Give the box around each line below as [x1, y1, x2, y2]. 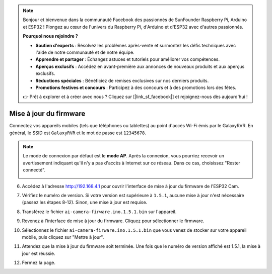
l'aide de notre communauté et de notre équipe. [35, 49, 134, 55]
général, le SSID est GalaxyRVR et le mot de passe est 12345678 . [9, 130, 146, 136]
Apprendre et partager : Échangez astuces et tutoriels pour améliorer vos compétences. [35, 56, 220, 62]
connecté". [23, 167, 45, 173]
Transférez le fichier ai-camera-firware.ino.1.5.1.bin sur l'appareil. [22, 209, 177, 215]
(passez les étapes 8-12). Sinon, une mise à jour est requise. [22, 199, 148, 206]
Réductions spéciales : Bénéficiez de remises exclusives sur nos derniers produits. [35, 77, 209, 83]
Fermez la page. [22, 259, 55, 266]
